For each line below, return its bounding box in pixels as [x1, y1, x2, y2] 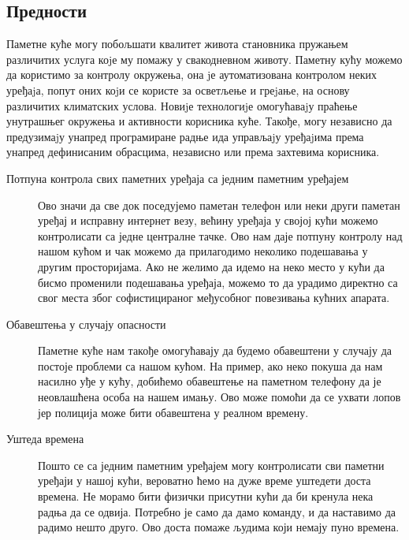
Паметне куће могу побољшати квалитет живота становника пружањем [6, 35, 348, 52]
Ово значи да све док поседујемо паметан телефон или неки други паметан [38, 196, 400, 213]
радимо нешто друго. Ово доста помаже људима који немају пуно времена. [38, 519, 400, 535]
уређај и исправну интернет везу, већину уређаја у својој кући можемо [38, 212, 378, 229]
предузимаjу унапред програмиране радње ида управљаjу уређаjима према [6, 128, 364, 144]
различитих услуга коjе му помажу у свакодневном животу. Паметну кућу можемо [6, 50, 403, 67]
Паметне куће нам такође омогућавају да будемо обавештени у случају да [38, 342, 392, 359]
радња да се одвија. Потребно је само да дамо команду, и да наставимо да [38, 503, 396, 520]
